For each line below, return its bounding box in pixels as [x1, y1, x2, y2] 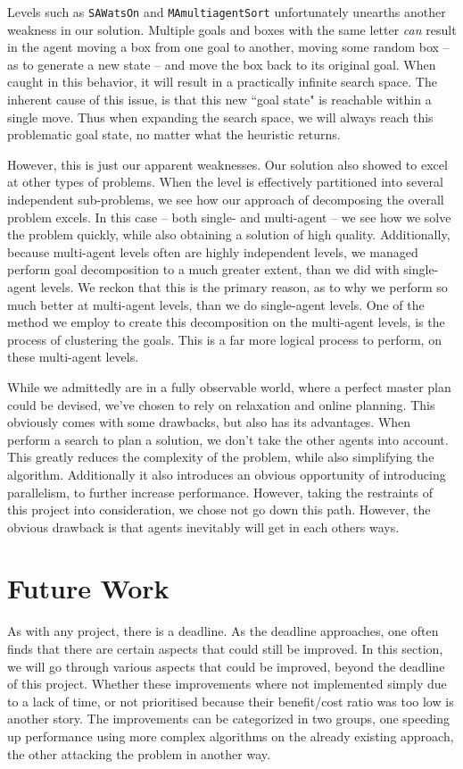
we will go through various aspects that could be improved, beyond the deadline [7, 656, 445, 675]
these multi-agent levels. [7, 347, 139, 366]
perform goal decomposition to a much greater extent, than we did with [7, 260, 400, 279]
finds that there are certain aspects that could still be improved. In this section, [7, 639, 443, 657]
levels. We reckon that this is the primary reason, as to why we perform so [40, 277, 448, 296]
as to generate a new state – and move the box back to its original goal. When [7, 54, 436, 73]
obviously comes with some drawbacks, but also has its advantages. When [7, 413, 411, 431]
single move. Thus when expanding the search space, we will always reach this [7, 107, 434, 126]
